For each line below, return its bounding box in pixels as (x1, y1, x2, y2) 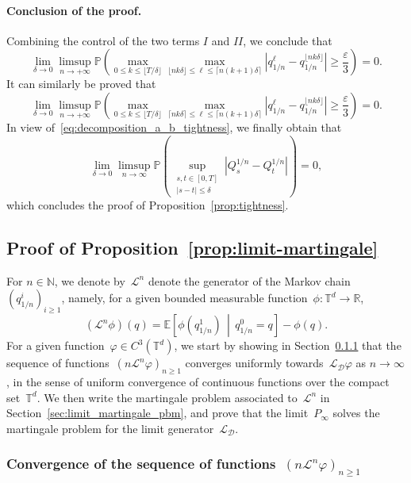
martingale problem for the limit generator (6, 420, 214, 436)
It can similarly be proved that (6, 75, 156, 92)
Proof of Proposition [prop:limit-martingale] (6, 235, 378, 259)
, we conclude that (243, 32, 332, 48)
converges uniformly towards (185, 355, 324, 371)
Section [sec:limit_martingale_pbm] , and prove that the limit (6, 404, 309, 421)
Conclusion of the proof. (6, 2, 142, 18)
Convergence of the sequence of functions (6, 454, 276, 473)
